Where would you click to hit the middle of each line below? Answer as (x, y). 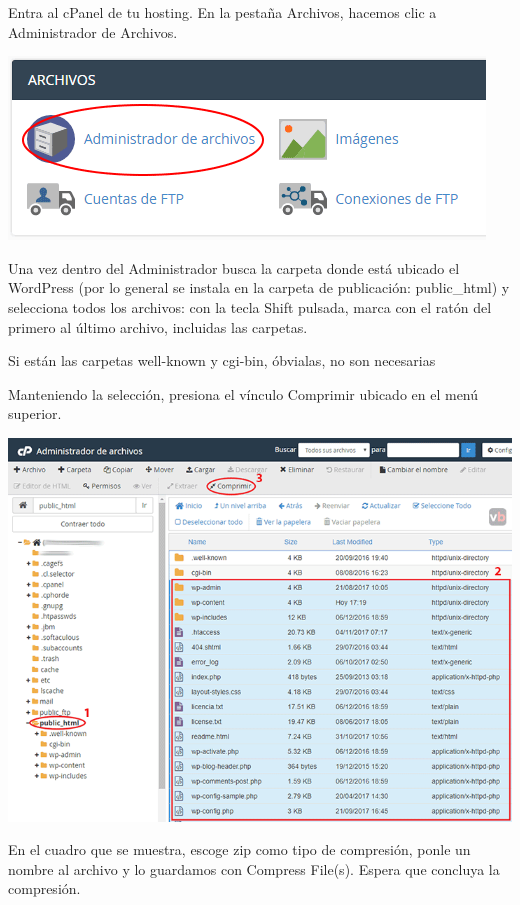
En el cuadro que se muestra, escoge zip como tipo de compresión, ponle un (239, 849)
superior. (35, 413)
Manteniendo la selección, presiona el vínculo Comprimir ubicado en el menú (243, 393)
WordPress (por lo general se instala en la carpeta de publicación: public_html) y (259, 287)
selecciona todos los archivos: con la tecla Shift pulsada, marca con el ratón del (250, 306)
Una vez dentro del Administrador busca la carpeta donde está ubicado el (234, 267)
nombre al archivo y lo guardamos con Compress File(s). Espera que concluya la (254, 868)
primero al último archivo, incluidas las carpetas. (158, 326)
